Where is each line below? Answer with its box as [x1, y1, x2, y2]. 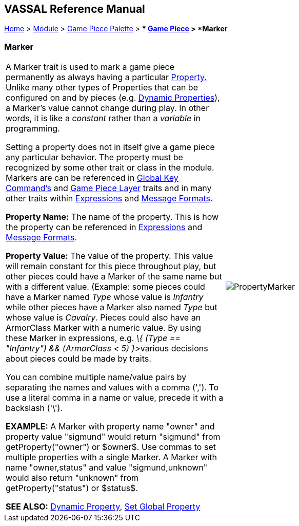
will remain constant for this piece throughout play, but [6, 261, 216, 272]
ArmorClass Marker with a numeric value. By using [6, 323, 202, 333]
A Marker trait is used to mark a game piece [6, 62, 175, 72]
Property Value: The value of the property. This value [6, 251, 213, 261]
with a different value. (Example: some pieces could [6, 281, 205, 292]
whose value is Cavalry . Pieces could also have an [6, 312, 201, 323]
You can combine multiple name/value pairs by [6, 372, 187, 383]
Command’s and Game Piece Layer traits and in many [6, 183, 212, 194]
